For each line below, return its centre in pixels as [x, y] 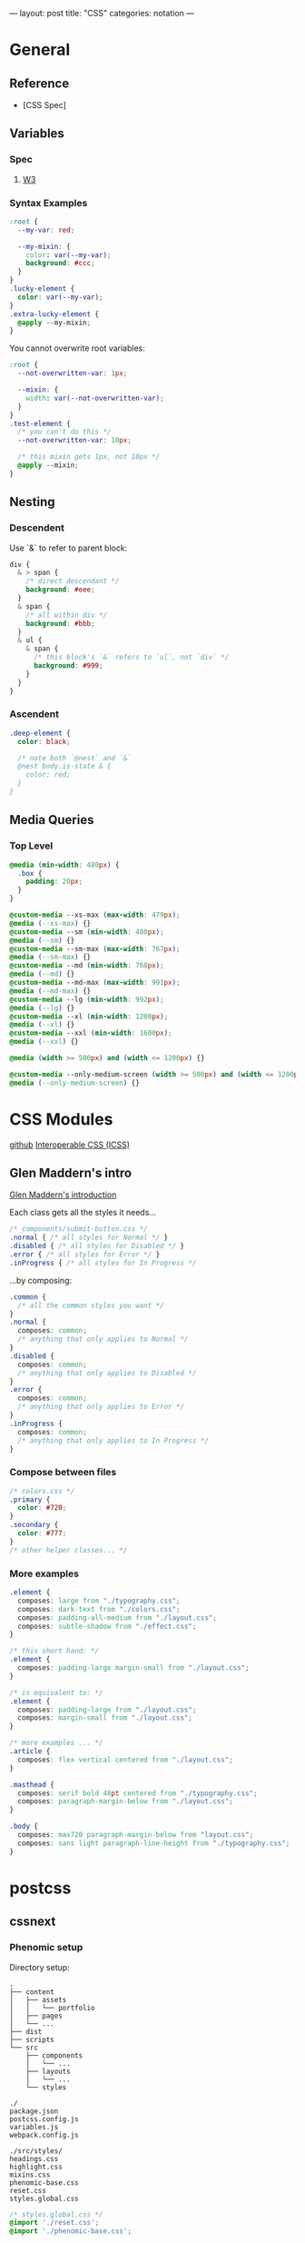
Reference [39, 83]
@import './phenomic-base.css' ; [70, 2231]
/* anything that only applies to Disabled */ [107, 1373]
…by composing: [41, 1280]
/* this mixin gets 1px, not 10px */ [89, 457]
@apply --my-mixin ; [54, 323]
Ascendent [34, 714]
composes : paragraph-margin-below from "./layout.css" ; [125, 1801]
